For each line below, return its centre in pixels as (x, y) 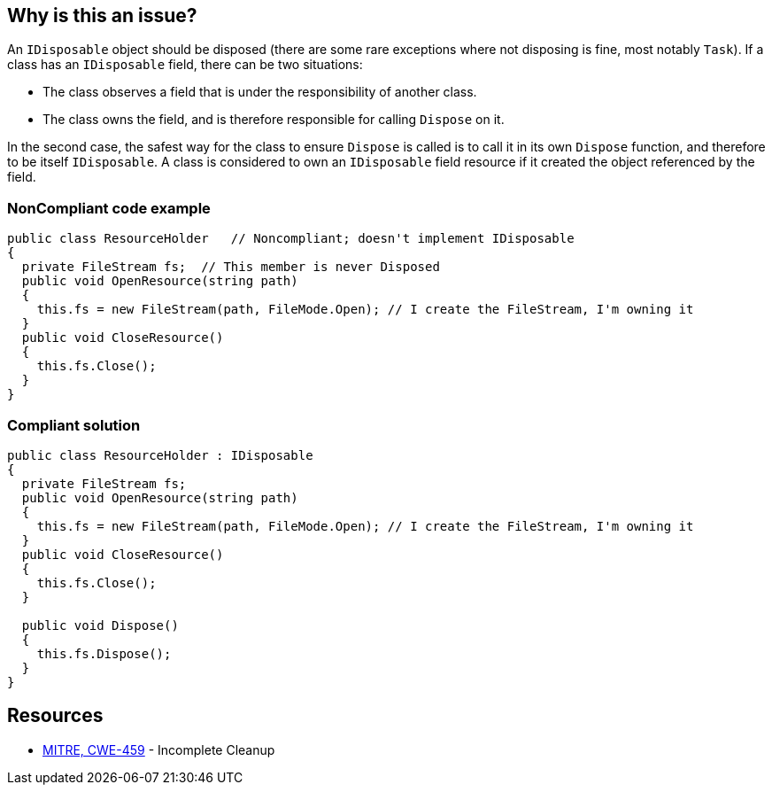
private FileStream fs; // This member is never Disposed (231, 267)
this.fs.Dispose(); (104, 653)
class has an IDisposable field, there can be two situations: (185, 65)
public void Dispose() (100, 625)
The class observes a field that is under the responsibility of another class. (260, 92)
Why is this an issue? (102, 16)
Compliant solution (74, 425)
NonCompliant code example (109, 208)
